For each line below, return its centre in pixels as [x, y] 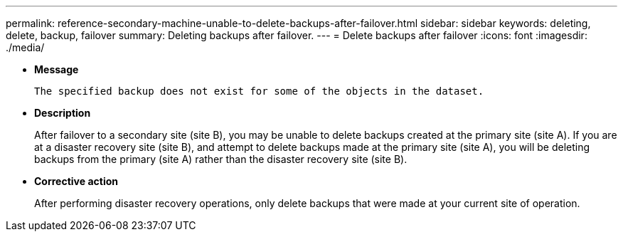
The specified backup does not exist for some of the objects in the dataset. [259, 91]
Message [57, 69]
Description [63, 113]
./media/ [25, 47]
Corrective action [76, 181]
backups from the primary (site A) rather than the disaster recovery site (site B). [221, 159]
